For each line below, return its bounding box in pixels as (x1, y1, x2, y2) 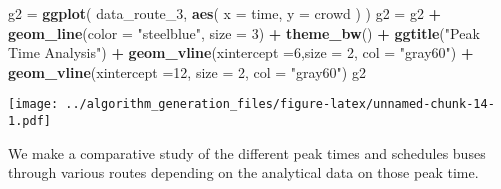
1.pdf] (8, 114, 51, 129)
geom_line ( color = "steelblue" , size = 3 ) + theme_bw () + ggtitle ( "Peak (8, 22, 480, 43)
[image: (8, 97, 59, 112)
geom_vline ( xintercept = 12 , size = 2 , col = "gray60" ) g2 (8, 61, 366, 82)
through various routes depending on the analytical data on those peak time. (8, 162, 479, 183)
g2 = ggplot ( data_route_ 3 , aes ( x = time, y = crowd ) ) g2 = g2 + (8, 3, 442, 23)
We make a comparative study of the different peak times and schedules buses (8, 142, 486, 163)
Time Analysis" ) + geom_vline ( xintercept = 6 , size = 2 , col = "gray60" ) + (8, 42, 474, 63)
